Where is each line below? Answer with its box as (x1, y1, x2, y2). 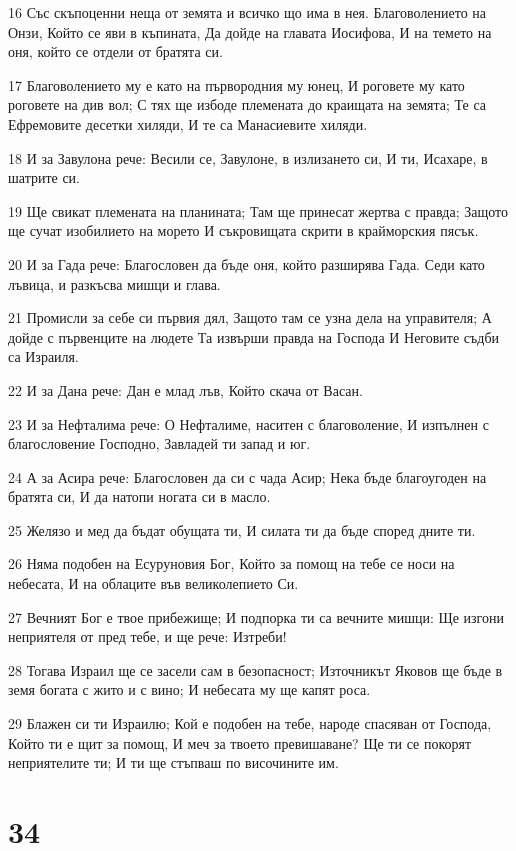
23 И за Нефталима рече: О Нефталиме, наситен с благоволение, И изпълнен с (8, 413, 489, 434)
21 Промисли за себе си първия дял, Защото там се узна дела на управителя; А (8, 307, 492, 328)
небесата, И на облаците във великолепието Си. (8, 573, 299, 594)
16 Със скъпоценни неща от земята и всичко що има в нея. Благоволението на (8, 2, 487, 22)
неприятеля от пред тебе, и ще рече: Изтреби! (8, 626, 287, 647)
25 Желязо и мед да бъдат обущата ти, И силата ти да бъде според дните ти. (8, 519, 476, 540)
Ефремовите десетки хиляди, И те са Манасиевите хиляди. (8, 113, 368, 134)
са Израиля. (8, 346, 79, 367)
